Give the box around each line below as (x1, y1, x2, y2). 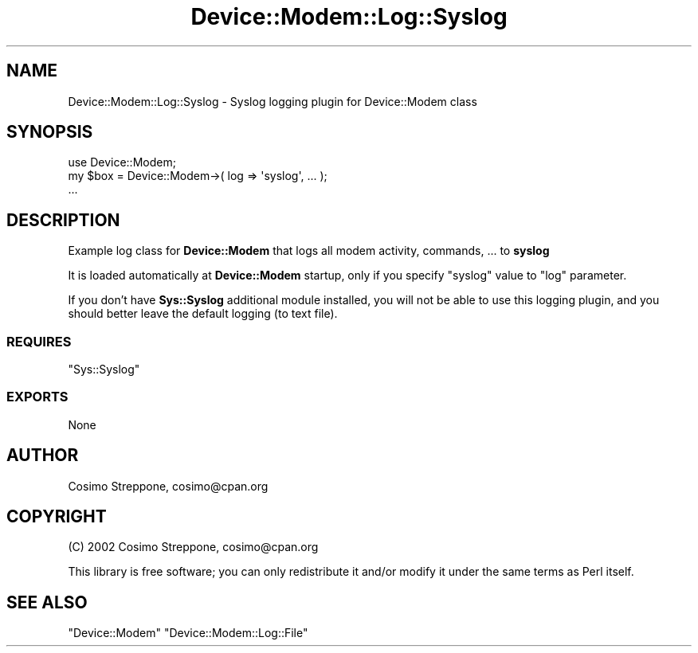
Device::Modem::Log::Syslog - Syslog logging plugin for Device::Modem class (68, 94, 477, 108)
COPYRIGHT (6, 506, 107, 527)
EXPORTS (6, 389, 69, 405)
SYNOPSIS (6, 122, 93, 143)
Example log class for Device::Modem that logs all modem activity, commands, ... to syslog (68, 244, 550, 258)
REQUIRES (6, 333, 72, 350)
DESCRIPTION (6, 209, 120, 230)
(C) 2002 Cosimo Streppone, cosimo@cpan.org (68, 540, 319, 554)
